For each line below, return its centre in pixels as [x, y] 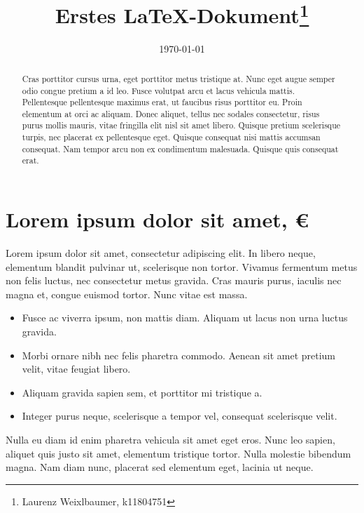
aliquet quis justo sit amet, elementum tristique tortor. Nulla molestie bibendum [178, 453]
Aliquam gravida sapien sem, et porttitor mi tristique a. [142, 392]
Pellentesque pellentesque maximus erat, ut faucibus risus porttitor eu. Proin [162, 102]
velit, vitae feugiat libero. [76, 369]
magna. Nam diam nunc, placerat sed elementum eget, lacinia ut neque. [160, 467]
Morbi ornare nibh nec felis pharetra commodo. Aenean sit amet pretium [179, 355]
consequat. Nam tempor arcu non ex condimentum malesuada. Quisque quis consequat [180, 148]
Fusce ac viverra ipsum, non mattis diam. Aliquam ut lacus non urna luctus [185, 318]
